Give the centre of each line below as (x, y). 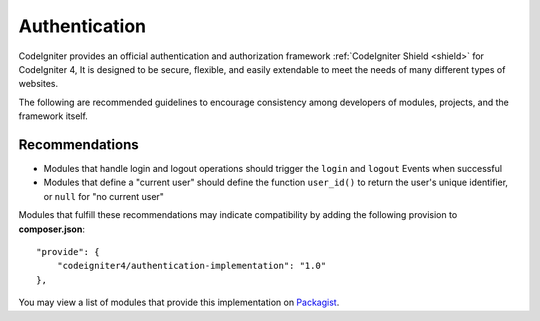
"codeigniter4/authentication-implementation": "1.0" (191, 266)
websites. (38, 84)
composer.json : (51, 229)
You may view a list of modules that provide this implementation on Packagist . (179, 302)
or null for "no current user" (104, 196)
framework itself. (53, 116)
